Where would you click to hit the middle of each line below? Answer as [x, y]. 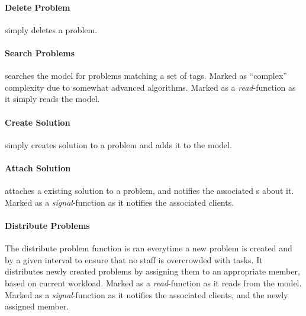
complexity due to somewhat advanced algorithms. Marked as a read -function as [150, 87]
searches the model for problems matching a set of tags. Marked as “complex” [146, 76]
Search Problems [40, 52]
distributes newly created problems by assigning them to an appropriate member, [152, 271]
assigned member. [37, 306]
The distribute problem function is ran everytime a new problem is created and [149, 248]
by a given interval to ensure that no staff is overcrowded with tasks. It [134, 259]
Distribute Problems [47, 225]
